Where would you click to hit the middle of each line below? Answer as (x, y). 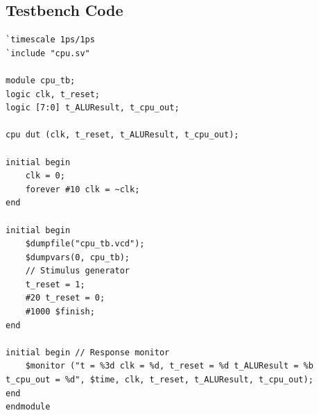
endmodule (28, 407)
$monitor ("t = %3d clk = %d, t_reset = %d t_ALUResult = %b (169, 366)
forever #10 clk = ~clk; (83, 189)
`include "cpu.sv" (48, 53)
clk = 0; (45, 176)
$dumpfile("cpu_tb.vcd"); (85, 244)
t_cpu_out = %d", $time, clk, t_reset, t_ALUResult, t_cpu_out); (159, 380)
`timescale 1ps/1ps (50, 40)
